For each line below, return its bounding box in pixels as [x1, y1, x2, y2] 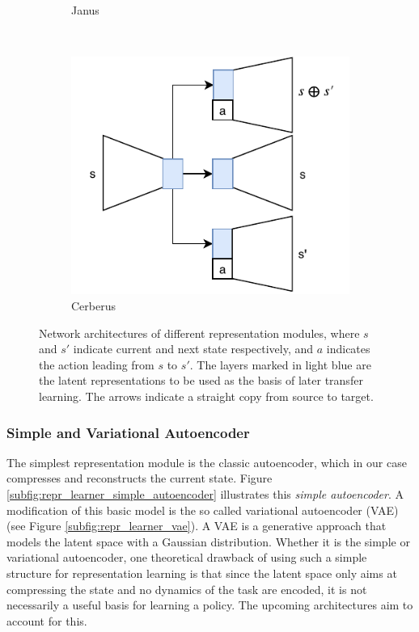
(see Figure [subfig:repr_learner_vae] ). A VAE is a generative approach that [6, 517, 387, 534]
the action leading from [39, 356, 154, 373]
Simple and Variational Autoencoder [6, 422, 250, 442]
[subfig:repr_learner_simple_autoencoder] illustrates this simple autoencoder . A [6, 486, 404, 502]
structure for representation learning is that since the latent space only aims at [6, 564, 397, 581]
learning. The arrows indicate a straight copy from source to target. [39, 388, 374, 404]
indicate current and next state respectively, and [73, 340, 314, 357]
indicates [326, 340, 370, 357]
